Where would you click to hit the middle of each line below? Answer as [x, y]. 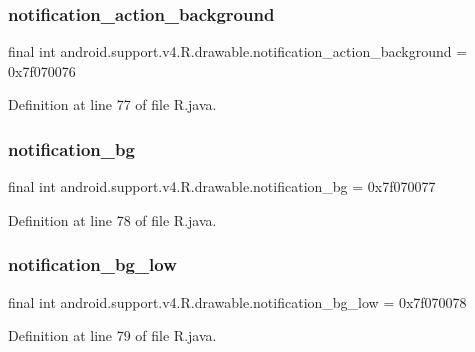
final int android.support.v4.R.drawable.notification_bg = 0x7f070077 [222, 186]
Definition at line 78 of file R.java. [112, 219]
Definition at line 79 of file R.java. [112, 335]
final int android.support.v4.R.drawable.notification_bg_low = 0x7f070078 [237, 301]
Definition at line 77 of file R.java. [112, 104]
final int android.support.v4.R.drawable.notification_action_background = [238, 51]
